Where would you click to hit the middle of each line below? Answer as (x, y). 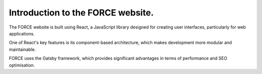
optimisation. (22, 65)
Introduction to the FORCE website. (81, 13)
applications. (22, 33)
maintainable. (22, 49)
